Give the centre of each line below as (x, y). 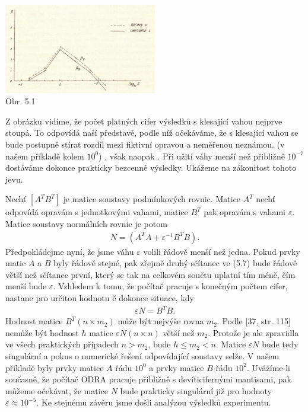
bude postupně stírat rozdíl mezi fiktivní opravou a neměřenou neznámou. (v (145, 144)
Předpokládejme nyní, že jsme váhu (70, 251)
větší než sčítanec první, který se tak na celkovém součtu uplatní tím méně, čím (150, 274)
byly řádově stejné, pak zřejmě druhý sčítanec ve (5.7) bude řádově (175, 263)
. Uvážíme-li (268, 367)
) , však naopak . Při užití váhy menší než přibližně (192, 156)
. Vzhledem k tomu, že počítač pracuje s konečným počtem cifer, (170, 286)
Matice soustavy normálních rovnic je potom (86, 223)
